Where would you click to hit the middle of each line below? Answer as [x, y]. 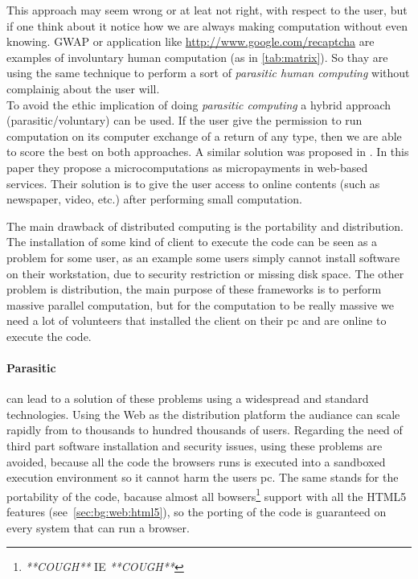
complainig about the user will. [83, 88]
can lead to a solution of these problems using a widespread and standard [188, 398]
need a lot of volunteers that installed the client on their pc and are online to [197, 320]
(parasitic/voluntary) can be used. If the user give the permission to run [184, 120]
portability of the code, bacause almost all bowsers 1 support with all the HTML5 [207, 495]
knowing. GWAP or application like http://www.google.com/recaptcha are [191, 41]
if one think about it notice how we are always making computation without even [207, 25]
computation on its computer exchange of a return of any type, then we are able [204, 136]
